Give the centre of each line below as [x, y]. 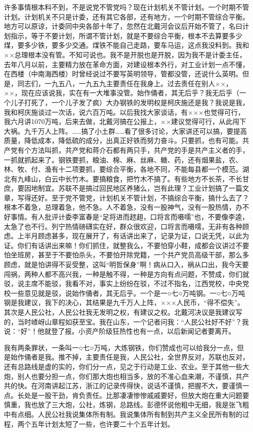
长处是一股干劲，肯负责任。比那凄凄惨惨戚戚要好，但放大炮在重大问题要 [133, 395]
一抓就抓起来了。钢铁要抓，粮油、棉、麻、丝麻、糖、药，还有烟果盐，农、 [123, 159]
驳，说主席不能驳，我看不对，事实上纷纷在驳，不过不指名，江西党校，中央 [123, 283]
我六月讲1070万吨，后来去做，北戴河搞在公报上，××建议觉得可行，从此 [118, 121]
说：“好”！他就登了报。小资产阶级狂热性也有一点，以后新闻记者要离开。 [120, 331]
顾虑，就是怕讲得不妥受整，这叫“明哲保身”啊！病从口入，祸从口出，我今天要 [126, 264]
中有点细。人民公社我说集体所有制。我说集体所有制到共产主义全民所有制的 [123, 414]
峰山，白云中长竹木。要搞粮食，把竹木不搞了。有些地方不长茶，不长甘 [136, 178]
